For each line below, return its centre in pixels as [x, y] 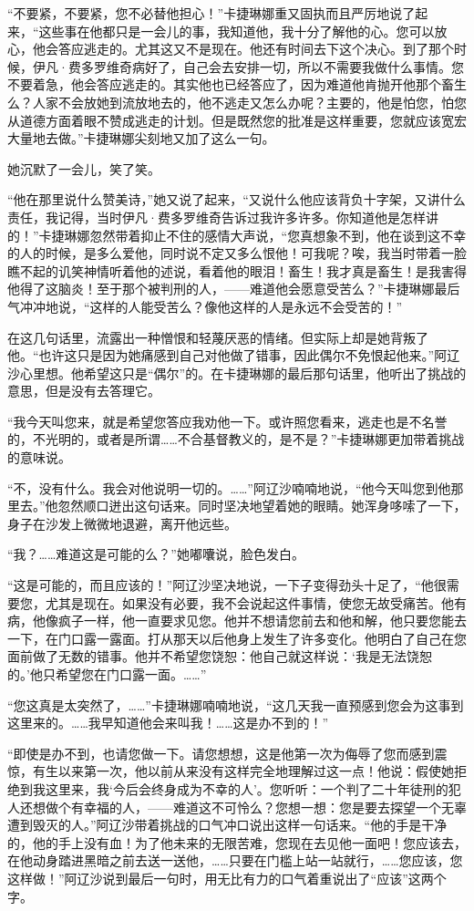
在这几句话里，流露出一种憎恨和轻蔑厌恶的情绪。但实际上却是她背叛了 [218, 337]
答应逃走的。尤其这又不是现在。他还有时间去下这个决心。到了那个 [256, 49]
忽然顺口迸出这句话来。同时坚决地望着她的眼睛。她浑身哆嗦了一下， [262, 506]
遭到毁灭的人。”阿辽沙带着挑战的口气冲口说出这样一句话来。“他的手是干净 [227, 825]
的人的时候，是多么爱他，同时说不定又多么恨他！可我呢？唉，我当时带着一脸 [237, 253]
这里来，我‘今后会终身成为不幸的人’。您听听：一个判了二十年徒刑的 [247, 788]
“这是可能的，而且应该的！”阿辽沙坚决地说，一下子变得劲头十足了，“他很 [227, 585]
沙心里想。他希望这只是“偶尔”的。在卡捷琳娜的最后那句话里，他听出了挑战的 [237, 373]
